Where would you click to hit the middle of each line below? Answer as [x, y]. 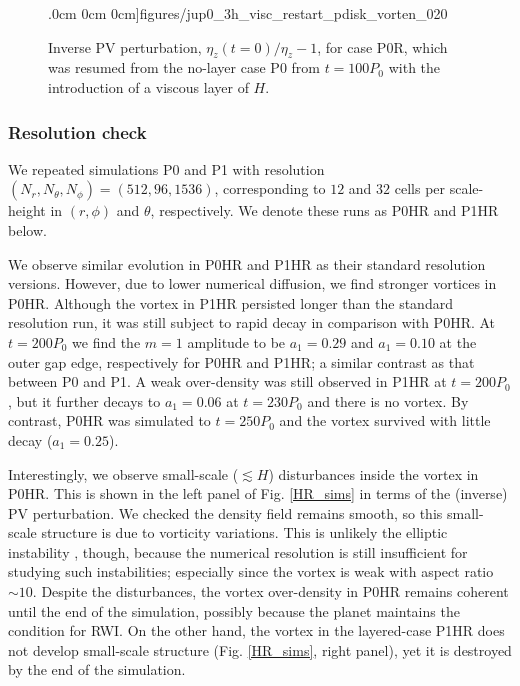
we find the [106, 341]
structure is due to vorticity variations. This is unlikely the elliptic [244, 532]
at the [458, 341]
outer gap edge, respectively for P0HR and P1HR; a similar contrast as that [241, 361]
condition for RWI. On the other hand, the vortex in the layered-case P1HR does [256, 630]
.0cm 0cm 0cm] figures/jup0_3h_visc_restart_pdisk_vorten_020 [248, 13]
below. [27, 229]
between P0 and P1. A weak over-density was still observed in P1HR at [227, 381]
